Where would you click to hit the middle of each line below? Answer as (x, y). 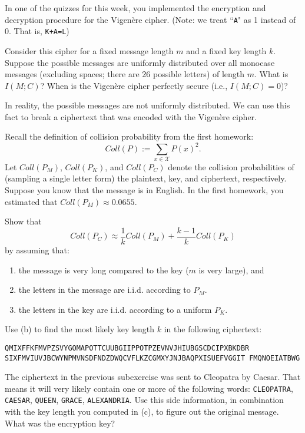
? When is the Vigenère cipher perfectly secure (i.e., (134, 85)
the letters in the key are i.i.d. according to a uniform (115, 309)
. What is (271, 74)
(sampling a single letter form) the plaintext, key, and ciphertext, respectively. (146, 178)
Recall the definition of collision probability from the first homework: (129, 136)
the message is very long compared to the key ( (104, 270)
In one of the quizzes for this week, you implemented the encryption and (135, 8)
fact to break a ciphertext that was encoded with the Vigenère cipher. (131, 116)
